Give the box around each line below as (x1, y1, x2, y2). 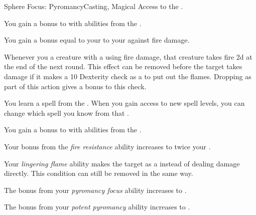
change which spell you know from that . (4, 107, 130, 118)
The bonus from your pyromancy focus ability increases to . (4, 184, 187, 195)
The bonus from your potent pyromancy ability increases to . (4, 201, 190, 212)
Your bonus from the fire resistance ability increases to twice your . (4, 141, 211, 151)
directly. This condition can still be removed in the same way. (4, 168, 193, 178)
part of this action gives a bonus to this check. (4, 81, 147, 91)
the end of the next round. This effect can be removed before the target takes (4, 61, 242, 72)
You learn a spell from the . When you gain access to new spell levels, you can (4, 98, 245, 108)
